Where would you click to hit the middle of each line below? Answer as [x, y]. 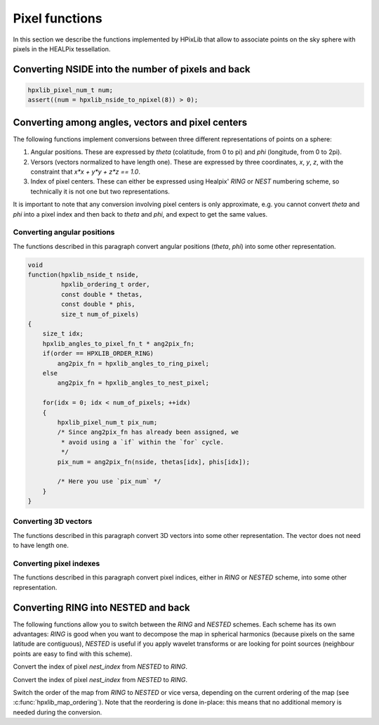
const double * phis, [98, 304]
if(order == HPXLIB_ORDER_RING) [98, 354]
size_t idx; [63, 334]
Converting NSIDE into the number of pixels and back [132, 69]
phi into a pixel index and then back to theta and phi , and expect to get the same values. [140, 214]
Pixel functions [58, 18]
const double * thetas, [102, 294]
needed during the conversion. [58, 712]
